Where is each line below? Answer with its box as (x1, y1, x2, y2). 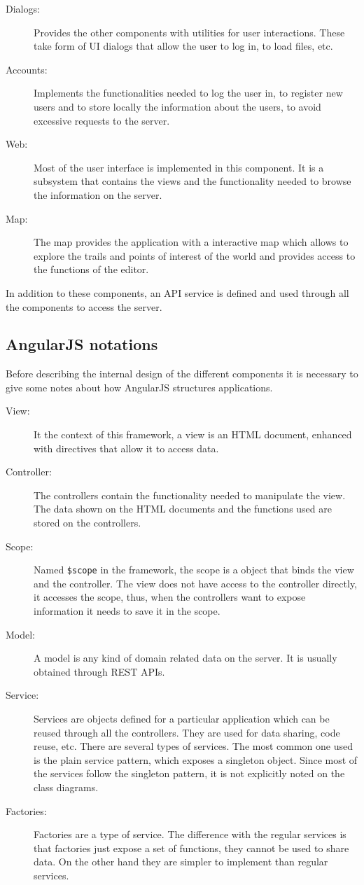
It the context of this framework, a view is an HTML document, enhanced (34, 427, 352, 442)
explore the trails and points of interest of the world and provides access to (34, 248, 356, 263)
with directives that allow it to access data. (34, 440, 219, 455)
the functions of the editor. (34, 262, 149, 277)
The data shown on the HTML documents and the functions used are (34, 501, 332, 516)
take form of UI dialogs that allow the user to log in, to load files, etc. (34, 39, 333, 53)
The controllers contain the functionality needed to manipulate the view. (34, 487, 346, 502)
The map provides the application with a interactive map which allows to (34, 235, 349, 249)
